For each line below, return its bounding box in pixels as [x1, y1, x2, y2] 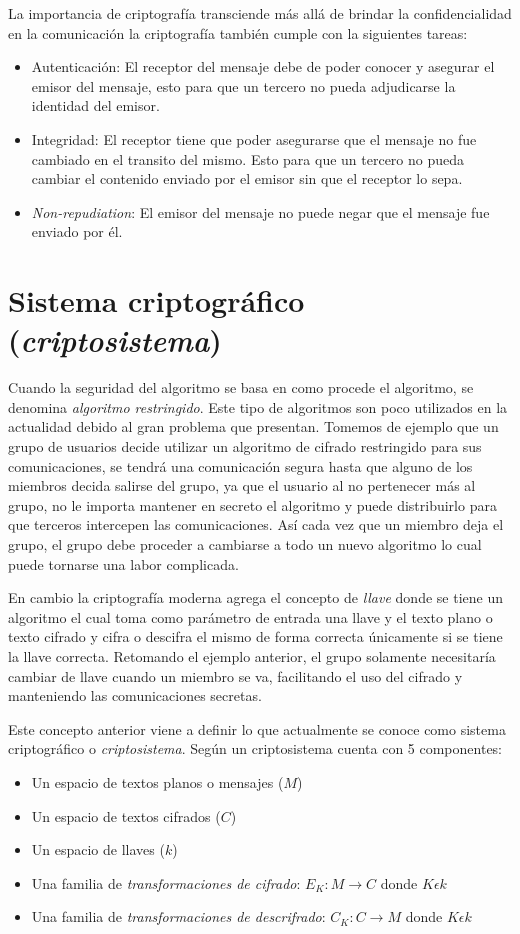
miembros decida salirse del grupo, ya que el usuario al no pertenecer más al [8, 475, 476, 496]
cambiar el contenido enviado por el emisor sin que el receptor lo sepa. [31, 168, 463, 189]
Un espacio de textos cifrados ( [31, 805, 221, 826]
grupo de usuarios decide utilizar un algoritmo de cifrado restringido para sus [8, 436, 482, 457]
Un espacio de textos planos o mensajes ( [31, 771, 284, 792]
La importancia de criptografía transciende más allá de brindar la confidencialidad [8, 3, 512, 23]
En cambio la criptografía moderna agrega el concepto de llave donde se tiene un [8, 587, 503, 608]
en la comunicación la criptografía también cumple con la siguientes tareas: [8, 22, 468, 43]
